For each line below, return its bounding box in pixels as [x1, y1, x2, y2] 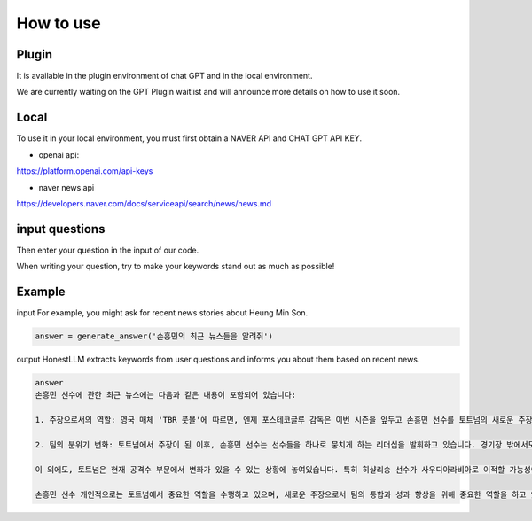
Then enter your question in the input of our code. [16, 245, 199, 255]
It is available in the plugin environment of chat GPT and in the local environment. [16, 71, 313, 82]
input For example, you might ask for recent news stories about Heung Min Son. [16, 307, 309, 318]
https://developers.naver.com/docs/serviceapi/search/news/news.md [16, 198, 272, 208]
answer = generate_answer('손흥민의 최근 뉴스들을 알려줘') [35, 331, 274, 341]
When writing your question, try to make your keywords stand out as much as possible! [16, 261, 335, 272]
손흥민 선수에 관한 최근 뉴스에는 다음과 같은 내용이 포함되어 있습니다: [35, 390, 297, 400]
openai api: [38, 149, 80, 159]
